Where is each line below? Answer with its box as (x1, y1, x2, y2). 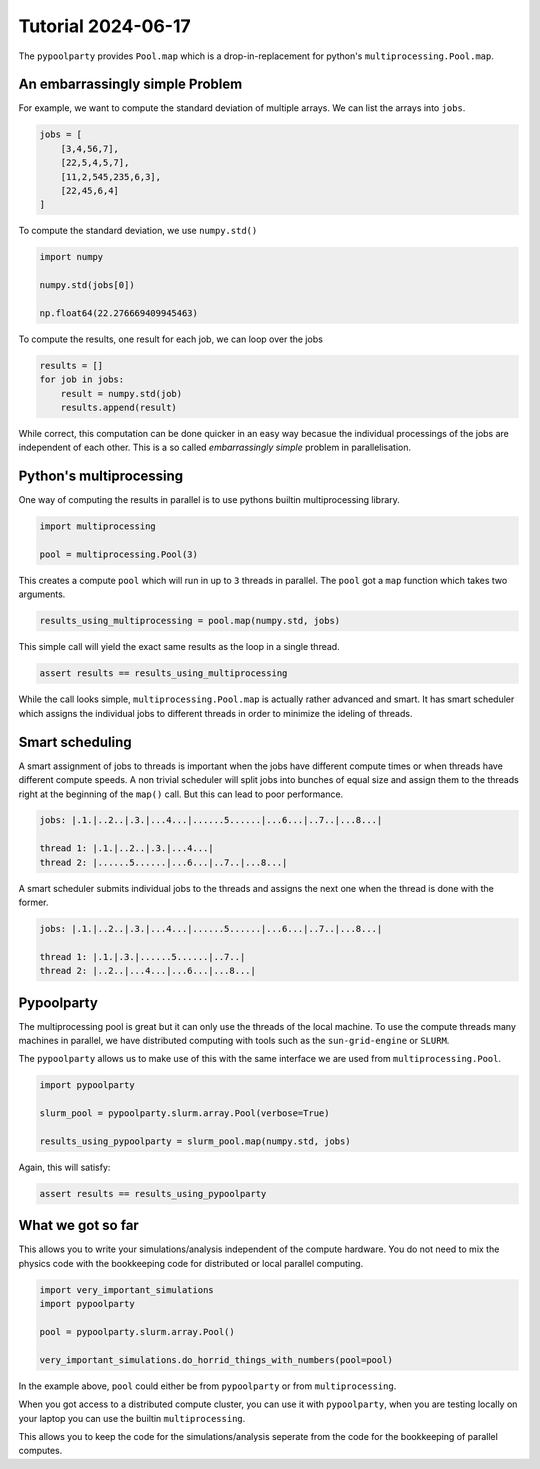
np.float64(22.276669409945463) (39, 307, 199, 319)
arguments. (18, 588, 66, 600)
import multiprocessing (39, 521, 157, 532)
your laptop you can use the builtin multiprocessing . (18, 1412, 246, 1424)
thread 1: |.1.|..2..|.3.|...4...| (39, 843, 214, 854)
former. (18, 896, 49, 909)
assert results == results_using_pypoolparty (39, 1188, 267, 1199)
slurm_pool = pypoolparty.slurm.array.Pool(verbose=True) (39, 1108, 330, 1119)
